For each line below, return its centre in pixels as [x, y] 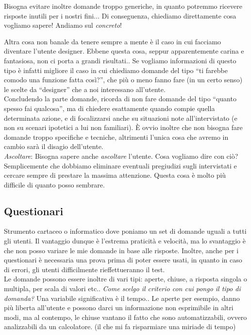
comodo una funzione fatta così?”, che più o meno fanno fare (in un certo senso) [123, 80]
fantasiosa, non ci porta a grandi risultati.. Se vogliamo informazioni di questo [120, 60]
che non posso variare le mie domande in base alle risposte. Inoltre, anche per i [121, 250]
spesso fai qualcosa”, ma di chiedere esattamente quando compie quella [109, 108]
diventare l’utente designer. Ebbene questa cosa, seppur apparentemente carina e [124, 51]
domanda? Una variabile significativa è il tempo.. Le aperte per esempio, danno [122, 298]
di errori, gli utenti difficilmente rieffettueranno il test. [84, 269]
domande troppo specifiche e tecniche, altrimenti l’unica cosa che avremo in [116, 137]
